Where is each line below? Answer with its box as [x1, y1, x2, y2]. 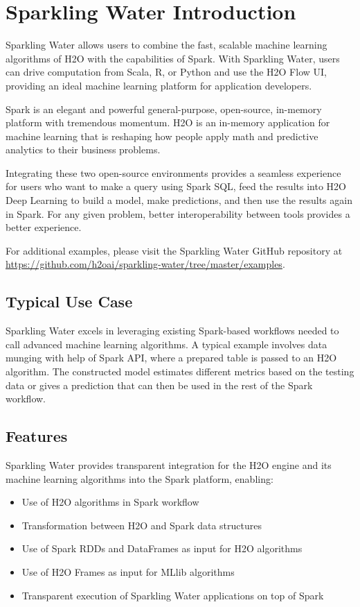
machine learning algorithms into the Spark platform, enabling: [6, 471, 273, 486]
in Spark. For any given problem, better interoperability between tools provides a [6, 206, 350, 221]
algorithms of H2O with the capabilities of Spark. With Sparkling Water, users [6, 51, 340, 65]
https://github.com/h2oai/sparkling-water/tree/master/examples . [6, 257, 285, 271]
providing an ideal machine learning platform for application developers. [6, 78, 312, 92]
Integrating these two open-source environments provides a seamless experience [6, 165, 341, 180]
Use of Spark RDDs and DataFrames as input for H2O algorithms [21, 541, 303, 556]
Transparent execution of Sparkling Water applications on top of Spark [21, 588, 324, 602]
